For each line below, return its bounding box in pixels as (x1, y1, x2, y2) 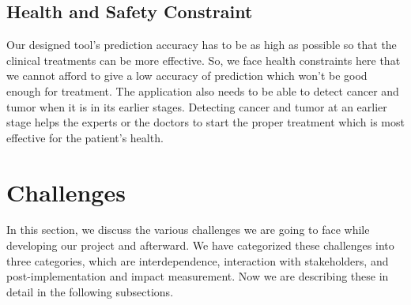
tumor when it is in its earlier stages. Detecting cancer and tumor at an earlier (6, 98, 387, 115)
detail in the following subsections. (6, 283, 174, 299)
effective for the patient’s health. (6, 129, 164, 145)
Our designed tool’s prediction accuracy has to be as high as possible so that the (6, 36, 397, 53)
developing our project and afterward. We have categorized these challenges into (6, 237, 394, 254)
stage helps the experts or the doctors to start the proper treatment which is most (6, 114, 405, 130)
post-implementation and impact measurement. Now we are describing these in (6, 268, 389, 284)
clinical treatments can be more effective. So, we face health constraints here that (6, 51, 401, 68)
